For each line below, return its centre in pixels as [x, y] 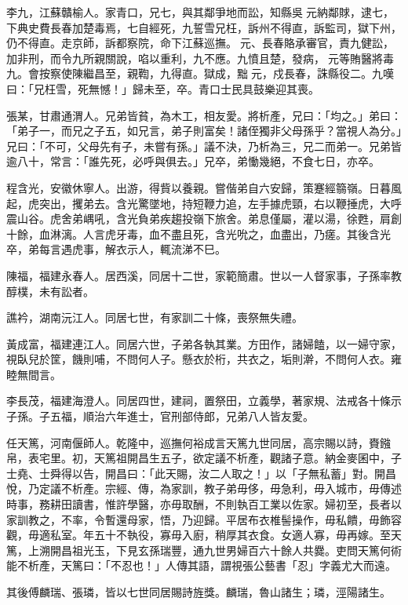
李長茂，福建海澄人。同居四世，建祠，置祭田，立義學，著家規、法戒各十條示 [204, 401]
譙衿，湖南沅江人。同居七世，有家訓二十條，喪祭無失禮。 [155, 317]
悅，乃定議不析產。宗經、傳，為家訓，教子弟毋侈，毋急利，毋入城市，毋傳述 [204, 488]
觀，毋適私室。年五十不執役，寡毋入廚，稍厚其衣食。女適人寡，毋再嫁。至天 [204, 535]
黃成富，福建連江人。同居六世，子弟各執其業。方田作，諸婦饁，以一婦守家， [204, 343]
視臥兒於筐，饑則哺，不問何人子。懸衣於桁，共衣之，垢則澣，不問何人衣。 [199, 359]
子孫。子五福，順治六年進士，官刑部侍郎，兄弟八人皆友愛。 [160, 416]
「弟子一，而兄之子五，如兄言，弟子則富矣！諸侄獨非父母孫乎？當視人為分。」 [204, 131]
